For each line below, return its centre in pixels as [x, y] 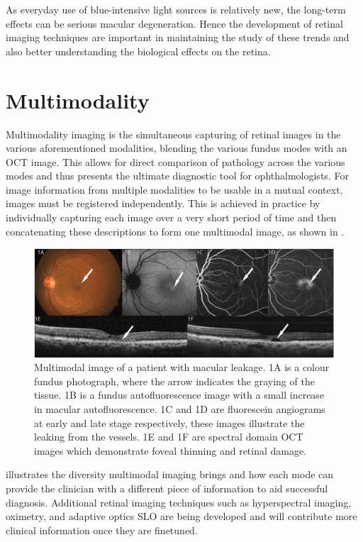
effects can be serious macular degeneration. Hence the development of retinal [174, 23]
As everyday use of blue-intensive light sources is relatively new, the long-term [176, 9]
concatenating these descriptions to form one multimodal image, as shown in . [175, 231]
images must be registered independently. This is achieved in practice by [163, 203]
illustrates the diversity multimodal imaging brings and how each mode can [170, 474]
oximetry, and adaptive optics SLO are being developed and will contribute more [181, 516]
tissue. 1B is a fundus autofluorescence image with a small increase [179, 395]
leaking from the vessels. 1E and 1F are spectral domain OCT [169, 437]
